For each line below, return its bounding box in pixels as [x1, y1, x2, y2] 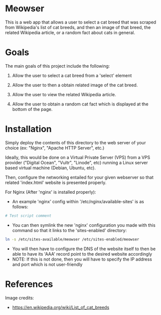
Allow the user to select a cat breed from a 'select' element [12, 72, 132, 79]
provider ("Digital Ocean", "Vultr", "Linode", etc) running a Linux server [5, 159, 148, 165]
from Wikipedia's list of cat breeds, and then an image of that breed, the [5, 24, 151, 30]
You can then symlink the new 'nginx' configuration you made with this [12, 222, 156, 228]
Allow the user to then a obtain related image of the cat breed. [12, 82, 138, 88]
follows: [12, 204, 28, 210]
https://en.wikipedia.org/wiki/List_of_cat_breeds [12, 304, 109, 310]
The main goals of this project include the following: [5, 63, 110, 69]
